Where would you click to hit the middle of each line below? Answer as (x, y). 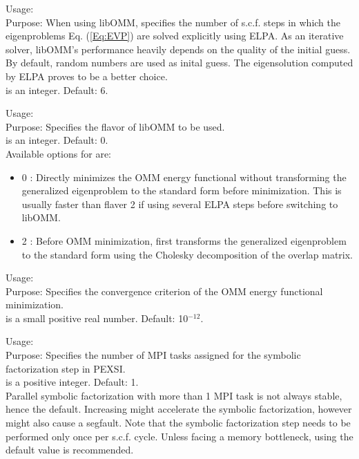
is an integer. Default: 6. (57, 90)
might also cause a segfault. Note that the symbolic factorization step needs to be (178, 423)
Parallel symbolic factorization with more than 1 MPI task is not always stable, (174, 395)
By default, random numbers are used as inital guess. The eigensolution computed (179, 63)
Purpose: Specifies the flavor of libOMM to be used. (115, 126)
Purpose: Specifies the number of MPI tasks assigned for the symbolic (153, 355)
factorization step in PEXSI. (66, 368)
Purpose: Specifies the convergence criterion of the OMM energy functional (164, 291)
